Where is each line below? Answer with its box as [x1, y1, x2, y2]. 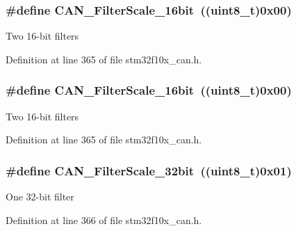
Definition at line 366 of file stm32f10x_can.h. [6, 212, 202, 227]
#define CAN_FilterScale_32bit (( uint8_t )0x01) [6, 161, 292, 179]
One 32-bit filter [6, 189, 74, 204]
